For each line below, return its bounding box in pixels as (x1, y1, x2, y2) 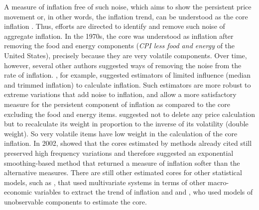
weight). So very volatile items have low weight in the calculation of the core (4, 128, 238, 138)
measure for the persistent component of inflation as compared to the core (4, 99, 230, 109)
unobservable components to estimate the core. (4, 196, 147, 207)
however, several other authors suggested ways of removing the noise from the (4, 60, 242, 70)
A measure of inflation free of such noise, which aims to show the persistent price (4, 1, 252, 11)
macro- (208, 177, 229, 187)
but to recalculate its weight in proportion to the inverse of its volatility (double (4, 118, 249, 129)
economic (4, 187, 32, 197)
